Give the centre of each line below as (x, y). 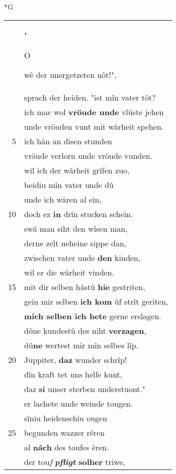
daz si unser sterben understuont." (85, 389)
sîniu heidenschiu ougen (66, 418)
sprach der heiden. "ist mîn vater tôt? (90, 97)
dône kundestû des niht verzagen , (85, 330)
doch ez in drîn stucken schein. (79, 214)
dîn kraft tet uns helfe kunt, (73, 374)
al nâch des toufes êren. (67, 447)
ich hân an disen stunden (68, 141)
